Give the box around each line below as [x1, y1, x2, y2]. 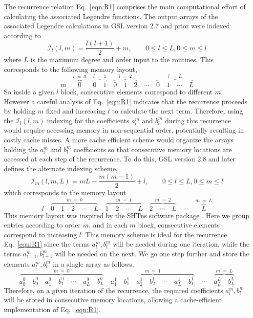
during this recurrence [165, 115, 231, 125]
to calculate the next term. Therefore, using [112, 106, 243, 116]
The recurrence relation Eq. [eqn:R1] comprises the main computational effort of [4, 1, 246, 11]
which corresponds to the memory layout [4, 187, 126, 198]
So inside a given [4, 87, 54, 97]
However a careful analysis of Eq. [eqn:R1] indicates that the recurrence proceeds [4, 96, 248, 106]
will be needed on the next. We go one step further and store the [55, 248, 249, 258]
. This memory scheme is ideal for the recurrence [81, 229, 227, 239]
